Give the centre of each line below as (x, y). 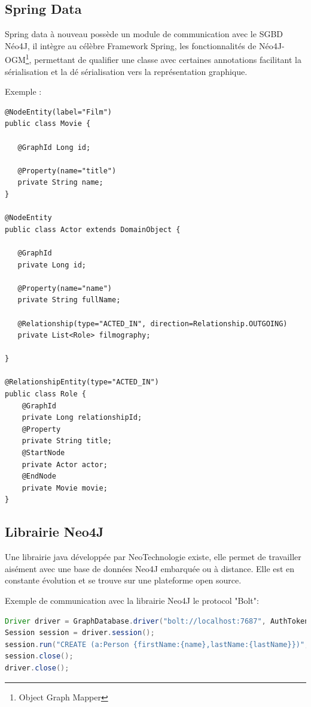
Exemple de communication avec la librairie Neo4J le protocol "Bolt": (132, 600)
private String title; (67, 441)
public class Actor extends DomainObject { (93, 229)
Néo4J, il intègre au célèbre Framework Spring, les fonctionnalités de (131, 45)
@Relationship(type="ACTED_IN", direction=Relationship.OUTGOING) (153, 324)
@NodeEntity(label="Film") (58, 112)
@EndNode (39, 476)
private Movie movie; (65, 488)
